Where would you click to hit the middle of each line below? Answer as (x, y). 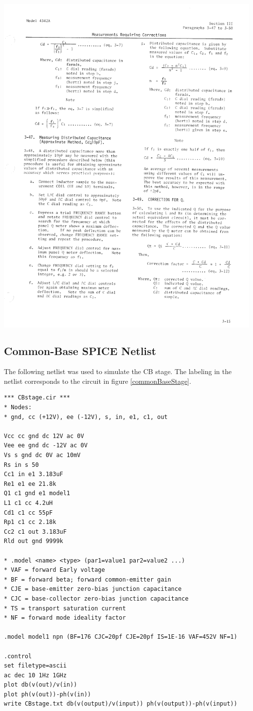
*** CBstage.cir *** (37, 398)
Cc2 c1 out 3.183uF (35, 532)
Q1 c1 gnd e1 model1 (37, 493)
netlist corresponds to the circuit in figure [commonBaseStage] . (98, 381)
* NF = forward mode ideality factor (65, 618)
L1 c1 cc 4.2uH (28, 503)
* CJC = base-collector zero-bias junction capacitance (96, 598)
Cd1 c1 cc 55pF (28, 512)
